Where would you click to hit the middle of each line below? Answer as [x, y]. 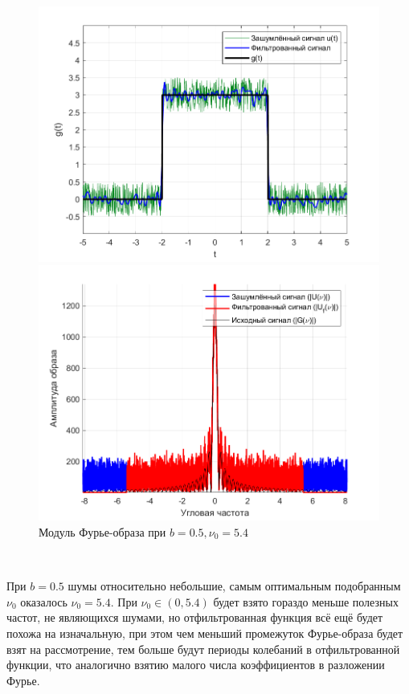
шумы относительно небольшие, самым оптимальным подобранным [234, 586]
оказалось [44, 601]
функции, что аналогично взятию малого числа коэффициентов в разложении [196, 665]
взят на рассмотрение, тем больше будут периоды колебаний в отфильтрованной [203, 649]
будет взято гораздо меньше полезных [306, 601]
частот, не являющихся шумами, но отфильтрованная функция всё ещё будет [195, 617]
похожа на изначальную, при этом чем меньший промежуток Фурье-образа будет [205, 633]
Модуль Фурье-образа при [102, 531]
